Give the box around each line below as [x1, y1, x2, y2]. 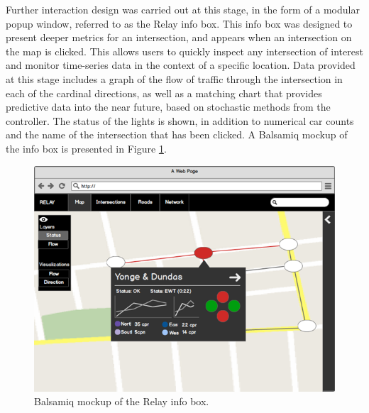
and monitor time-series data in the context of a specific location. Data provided [6, 57, 356, 72]
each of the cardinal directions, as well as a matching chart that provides [6, 85, 322, 100]
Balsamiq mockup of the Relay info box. [34, 394, 209, 409]
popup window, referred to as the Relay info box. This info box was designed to [6, 16, 353, 31]
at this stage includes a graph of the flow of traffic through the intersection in [6, 71, 343, 86]
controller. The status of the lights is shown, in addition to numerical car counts [6, 113, 354, 128]
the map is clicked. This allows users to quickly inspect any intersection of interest [6, 43, 363, 58]
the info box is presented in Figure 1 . [6, 141, 167, 155]
